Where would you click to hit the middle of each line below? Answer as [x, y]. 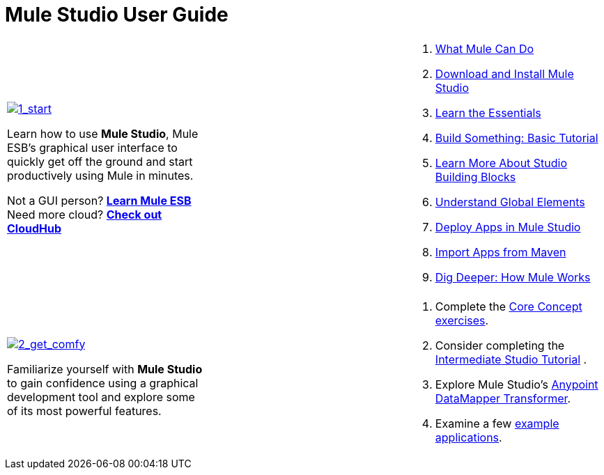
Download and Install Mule [504, 73]
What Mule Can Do [485, 48]
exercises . [462, 320]
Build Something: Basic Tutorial [517, 138]
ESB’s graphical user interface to [92, 147]
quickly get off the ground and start [100, 161]
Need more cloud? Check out [85, 214]
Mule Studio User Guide [117, 14]
